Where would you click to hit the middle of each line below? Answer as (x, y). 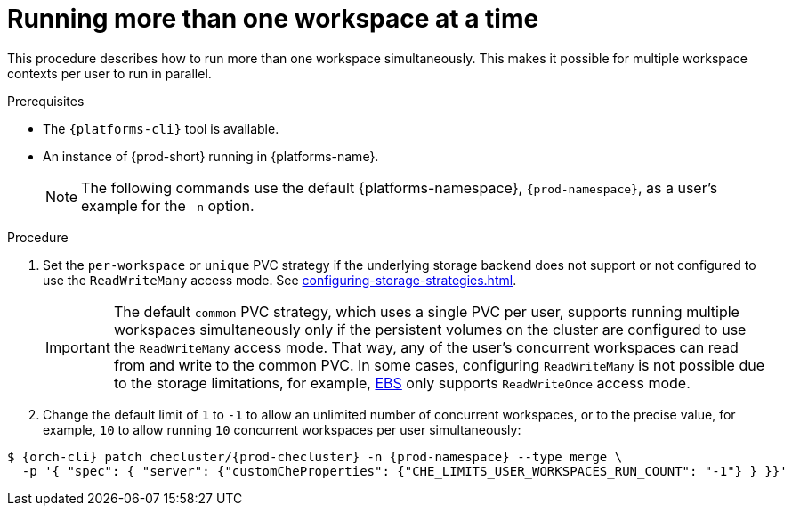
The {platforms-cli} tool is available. (161, 128)
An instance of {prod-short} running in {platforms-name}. (211, 156)
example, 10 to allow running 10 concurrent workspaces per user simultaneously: (282, 429)
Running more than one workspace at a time (273, 19)
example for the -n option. (168, 205)
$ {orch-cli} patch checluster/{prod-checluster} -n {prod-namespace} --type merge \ (315, 456)
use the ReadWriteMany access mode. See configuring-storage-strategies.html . (280, 280)
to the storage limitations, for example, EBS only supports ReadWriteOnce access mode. (402, 383)
